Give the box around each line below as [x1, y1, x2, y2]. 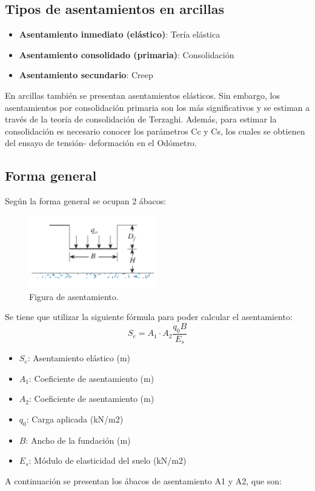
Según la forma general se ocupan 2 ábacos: [5, 195, 167, 207]
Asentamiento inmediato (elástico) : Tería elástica [19, 28, 220, 41]
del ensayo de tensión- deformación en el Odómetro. [5, 136, 197, 149]
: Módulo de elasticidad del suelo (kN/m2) [28, 454, 187, 467]
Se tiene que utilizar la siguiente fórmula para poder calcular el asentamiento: [5, 310, 293, 323]
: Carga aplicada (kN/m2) [26, 413, 124, 426]
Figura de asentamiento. [29, 290, 119, 302]
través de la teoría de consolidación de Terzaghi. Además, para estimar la [5, 113, 277, 125]
